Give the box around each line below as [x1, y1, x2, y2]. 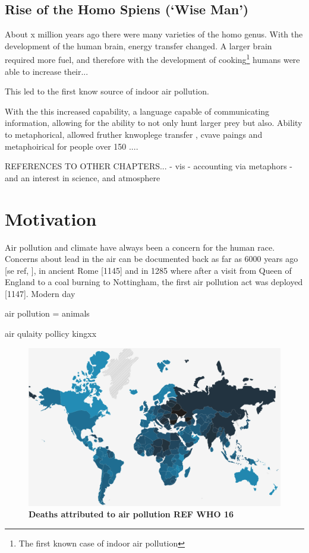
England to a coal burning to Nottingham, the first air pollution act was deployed [5, 276, 303, 288]
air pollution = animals [5, 307, 90, 320]
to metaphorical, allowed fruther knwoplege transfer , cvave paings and [5, 128, 263, 141]
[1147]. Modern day [5, 287, 75, 299]
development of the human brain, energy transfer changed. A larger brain [5, 39, 272, 52]
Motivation [5, 206, 97, 230]
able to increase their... [5, 65, 89, 77]
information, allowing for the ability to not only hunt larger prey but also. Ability [5, 116, 302, 129]
